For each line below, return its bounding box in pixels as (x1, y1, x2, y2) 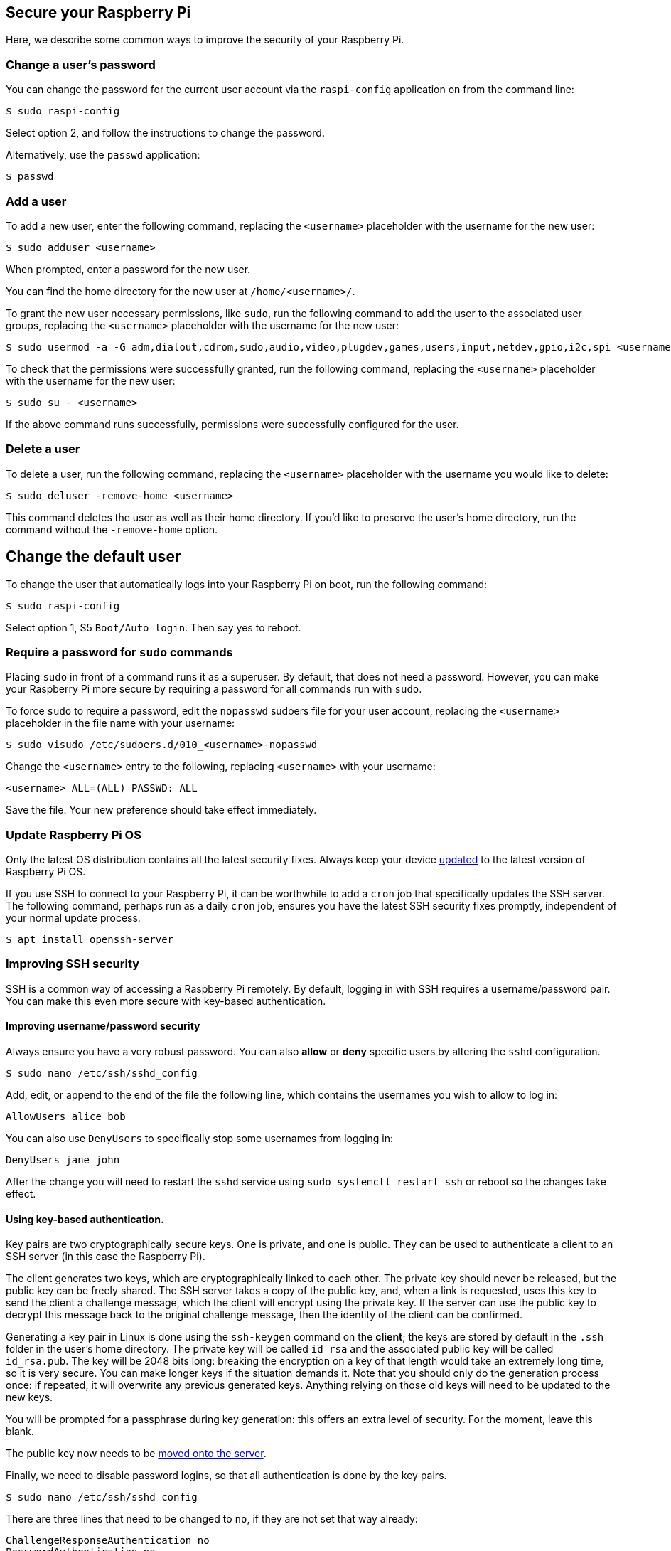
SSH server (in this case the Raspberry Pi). (6, 1250, 205, 1263)
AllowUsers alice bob (6, 1110, 126, 1122)
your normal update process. (6, 912, 141, 924)
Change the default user (6, 548, 181, 566)
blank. (6, 1425, 34, 1438)
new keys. (6, 1391, 53, 1404)
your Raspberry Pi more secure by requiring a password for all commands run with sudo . (6, 683, 422, 695)
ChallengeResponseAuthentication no (6, 1535, 210, 1547)
